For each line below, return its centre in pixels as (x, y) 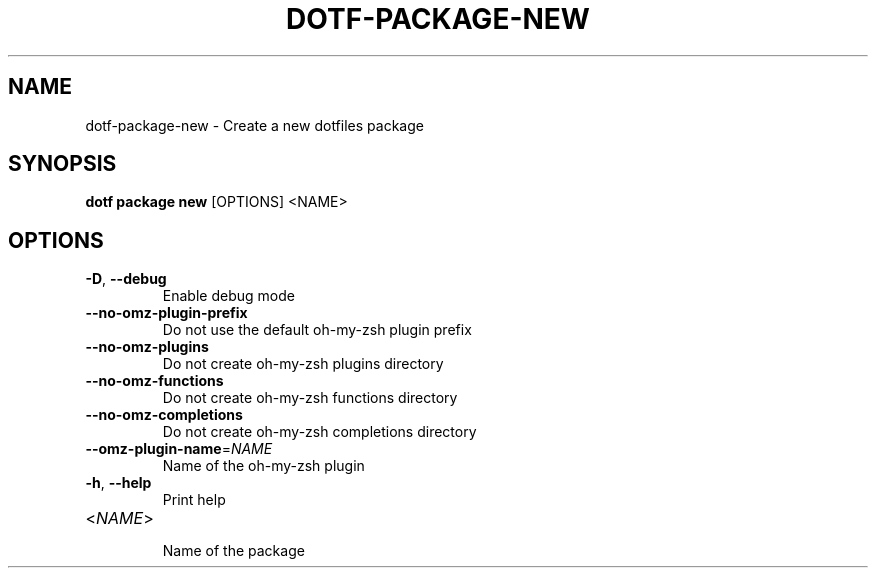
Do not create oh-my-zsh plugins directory (303, 364)
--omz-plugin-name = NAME (179, 449)
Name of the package (233, 551)
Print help (194, 500)
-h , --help (118, 483)
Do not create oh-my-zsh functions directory (310, 398)
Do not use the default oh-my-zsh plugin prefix (317, 330)
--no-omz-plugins (147, 347)
